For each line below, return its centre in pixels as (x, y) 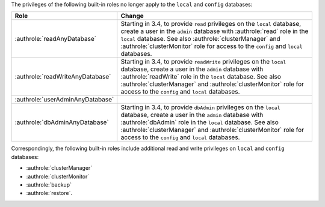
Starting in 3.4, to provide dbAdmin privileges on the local (200, 107)
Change (132, 16)
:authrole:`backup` (49, 184)
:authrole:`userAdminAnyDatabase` (64, 100)
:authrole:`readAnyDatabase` (55, 39)
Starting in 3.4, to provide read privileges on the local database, (211, 24)
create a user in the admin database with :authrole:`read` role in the (215, 31)
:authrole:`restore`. (49, 193)
